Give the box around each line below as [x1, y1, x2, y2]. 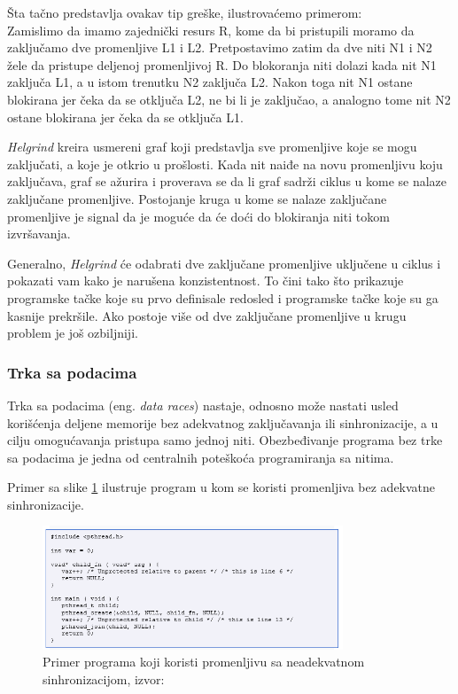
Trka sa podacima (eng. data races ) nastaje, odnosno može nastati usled [7, 395, 399, 414]
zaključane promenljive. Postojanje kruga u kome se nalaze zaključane [7, 189, 387, 207]
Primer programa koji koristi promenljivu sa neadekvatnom [43, 652, 365, 671]
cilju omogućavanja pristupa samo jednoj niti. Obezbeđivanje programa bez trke [7, 431, 443, 449]
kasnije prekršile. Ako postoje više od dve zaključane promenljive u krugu [7, 306, 407, 324]
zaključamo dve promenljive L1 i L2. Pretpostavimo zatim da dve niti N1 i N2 [7, 38, 432, 57]
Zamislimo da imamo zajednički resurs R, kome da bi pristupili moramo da [7, 20, 415, 39]
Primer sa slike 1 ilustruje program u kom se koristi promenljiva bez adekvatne [7, 478, 436, 496]
